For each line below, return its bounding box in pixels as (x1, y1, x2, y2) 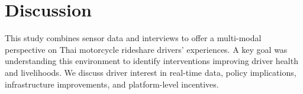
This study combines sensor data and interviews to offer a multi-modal (5, 32, 262, 44)
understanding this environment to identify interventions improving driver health (5, 55, 298, 67)
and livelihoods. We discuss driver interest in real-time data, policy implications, (5, 66, 296, 78)
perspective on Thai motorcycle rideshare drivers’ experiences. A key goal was (5, 43, 288, 55)
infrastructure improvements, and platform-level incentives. (5, 78, 219, 90)
